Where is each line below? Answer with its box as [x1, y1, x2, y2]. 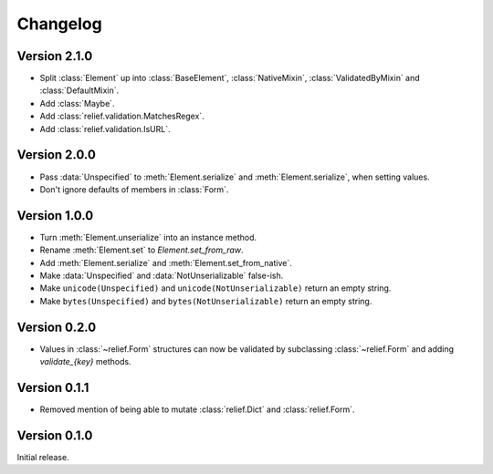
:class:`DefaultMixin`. [39, 85, 120, 96]
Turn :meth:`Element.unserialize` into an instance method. [39, 232, 257, 242]
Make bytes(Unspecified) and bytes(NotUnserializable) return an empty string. [39, 295, 372, 306]
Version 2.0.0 [16, 147, 96, 163]
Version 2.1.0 [16, 48, 93, 64]
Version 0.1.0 [16, 428, 93, 443]
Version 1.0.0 [16, 208, 94, 223]
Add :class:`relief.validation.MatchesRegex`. [39, 110, 205, 122]
